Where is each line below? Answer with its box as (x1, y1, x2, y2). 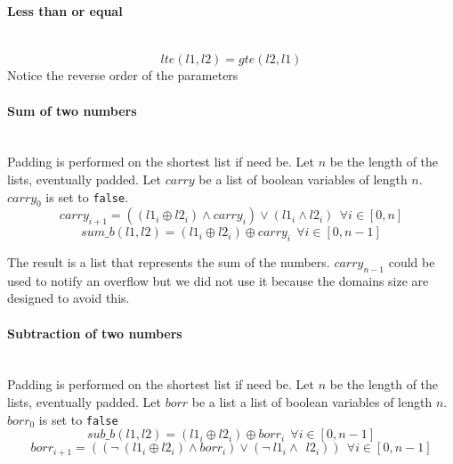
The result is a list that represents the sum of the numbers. (7, 252, 330, 271)
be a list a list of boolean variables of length (191, 392, 433, 411)
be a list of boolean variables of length (198, 169, 408, 188)
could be (388, 252, 435, 271)
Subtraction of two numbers (7, 323, 182, 342)
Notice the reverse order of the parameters (7, 66, 239, 85)
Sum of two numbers (7, 101, 137, 119)
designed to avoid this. (7, 289, 130, 307)
